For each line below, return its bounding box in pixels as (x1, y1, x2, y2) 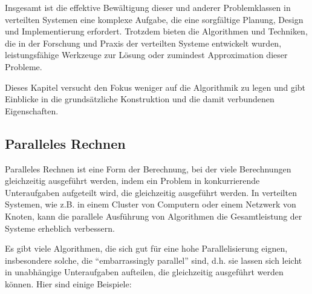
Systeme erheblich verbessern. (5, 221, 115, 234)
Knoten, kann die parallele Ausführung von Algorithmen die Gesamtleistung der (5, 209, 302, 222)
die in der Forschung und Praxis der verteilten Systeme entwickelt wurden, (5, 36, 282, 49)
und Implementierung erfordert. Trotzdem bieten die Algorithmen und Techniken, (5, 25, 308, 38)
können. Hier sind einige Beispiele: (5, 277, 132, 290)
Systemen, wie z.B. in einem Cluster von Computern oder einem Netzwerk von (5, 198, 296, 211)
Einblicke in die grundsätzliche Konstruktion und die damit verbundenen (5, 93, 275, 105)
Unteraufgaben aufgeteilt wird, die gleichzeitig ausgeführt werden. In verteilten (5, 186, 297, 198)
